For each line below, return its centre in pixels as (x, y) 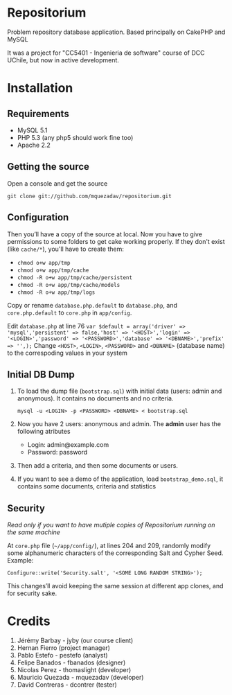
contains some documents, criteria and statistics (87, 486)
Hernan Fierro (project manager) (64, 648)
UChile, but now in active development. (63, 60)
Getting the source (48, 167)
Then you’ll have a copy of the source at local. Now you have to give (105, 234)
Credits (29, 621)
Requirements (38, 113)
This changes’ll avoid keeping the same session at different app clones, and (115, 586)
